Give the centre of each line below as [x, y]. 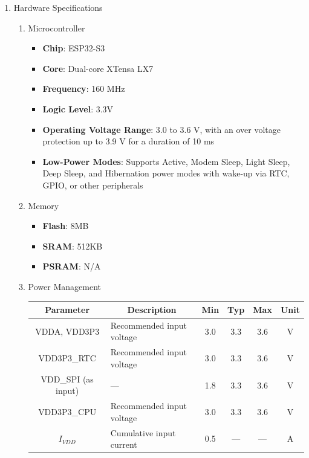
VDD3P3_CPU [67, 411]
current [124, 444]
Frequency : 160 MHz [84, 89]
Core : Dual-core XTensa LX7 [98, 68]
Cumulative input [143, 432]
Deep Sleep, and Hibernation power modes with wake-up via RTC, [166, 173]
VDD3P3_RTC [67, 358]
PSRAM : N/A [72, 266]
